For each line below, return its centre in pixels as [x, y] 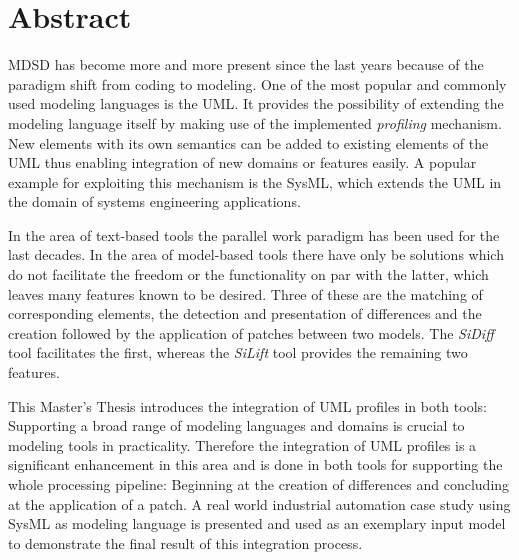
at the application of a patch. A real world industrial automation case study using [259, 503]
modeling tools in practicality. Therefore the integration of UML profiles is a [242, 444]
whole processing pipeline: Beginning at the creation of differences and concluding [259, 484]
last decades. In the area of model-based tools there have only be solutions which [256, 254]
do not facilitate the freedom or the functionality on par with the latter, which [248, 274]
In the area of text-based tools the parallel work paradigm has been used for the [254, 234]
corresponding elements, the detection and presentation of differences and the [245, 313]
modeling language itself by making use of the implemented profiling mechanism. [255, 122]
